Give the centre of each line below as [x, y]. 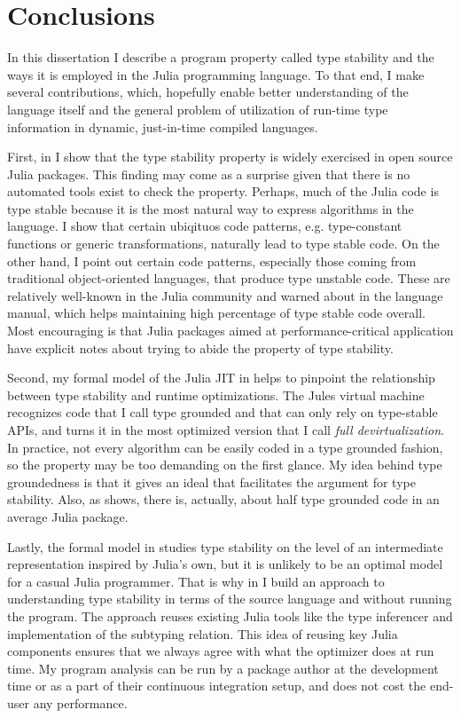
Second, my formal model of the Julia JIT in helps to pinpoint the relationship [221, 378]
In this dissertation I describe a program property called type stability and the [221, 57]
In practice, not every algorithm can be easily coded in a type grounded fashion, [225, 447]
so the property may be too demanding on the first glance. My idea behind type [225, 465]
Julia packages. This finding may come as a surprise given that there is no [209, 174]
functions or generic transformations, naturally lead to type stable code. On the [223, 244]
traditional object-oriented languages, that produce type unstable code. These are [229, 278]
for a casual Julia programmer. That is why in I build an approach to [196, 581]
